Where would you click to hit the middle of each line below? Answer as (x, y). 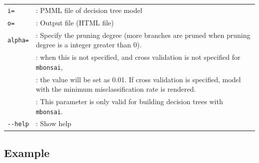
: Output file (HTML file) (75, 22)
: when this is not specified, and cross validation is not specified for (138, 57)
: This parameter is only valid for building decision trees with (129, 101)
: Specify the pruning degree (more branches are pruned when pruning (143, 35)
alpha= (18, 41)
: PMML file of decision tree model (89, 10)
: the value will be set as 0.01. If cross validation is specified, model (138, 79)
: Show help (54, 123)
